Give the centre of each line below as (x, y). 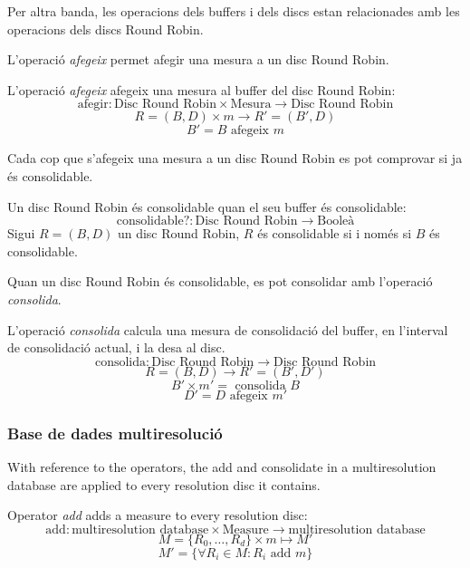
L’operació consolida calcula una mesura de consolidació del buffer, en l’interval (228, 329)
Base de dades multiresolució (115, 433)
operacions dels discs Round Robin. (106, 29)
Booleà (336, 221)
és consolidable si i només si (335, 233)
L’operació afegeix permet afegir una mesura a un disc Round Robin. (198, 59)
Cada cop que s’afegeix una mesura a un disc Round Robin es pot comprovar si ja (235, 158)
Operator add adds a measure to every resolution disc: (158, 515)
